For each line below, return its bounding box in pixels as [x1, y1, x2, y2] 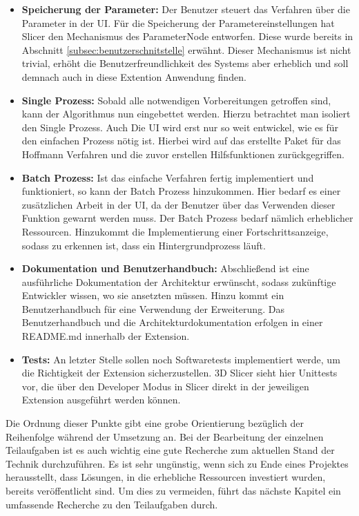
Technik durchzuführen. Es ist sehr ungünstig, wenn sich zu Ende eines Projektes [6, 456, 349, 470]
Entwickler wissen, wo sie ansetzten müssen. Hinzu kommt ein [21, 288, 284, 303]
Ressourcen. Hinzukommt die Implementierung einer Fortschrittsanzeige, [21, 224, 329, 238]
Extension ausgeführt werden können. [21, 392, 181, 407]
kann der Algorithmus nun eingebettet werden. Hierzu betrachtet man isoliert [21, 106, 351, 121]
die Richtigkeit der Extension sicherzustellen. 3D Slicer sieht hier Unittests [21, 365, 338, 380]
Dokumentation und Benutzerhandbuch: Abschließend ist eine [21, 261, 309, 276]
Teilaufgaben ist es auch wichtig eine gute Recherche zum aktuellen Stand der [6, 443, 335, 457]
